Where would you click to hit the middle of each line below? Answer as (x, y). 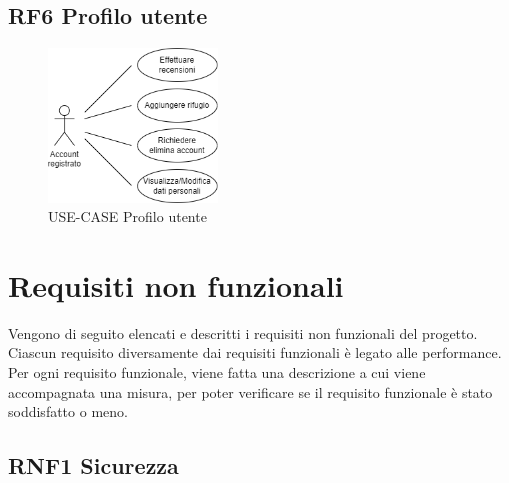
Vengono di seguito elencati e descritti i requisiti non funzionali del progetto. (243, 332)
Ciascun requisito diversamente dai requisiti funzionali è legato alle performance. (255, 352)
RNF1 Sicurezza (93, 465)
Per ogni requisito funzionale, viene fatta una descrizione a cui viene (217, 372)
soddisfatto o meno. (68, 411)
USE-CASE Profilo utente (127, 216)
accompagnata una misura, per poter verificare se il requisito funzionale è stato (250, 391)
